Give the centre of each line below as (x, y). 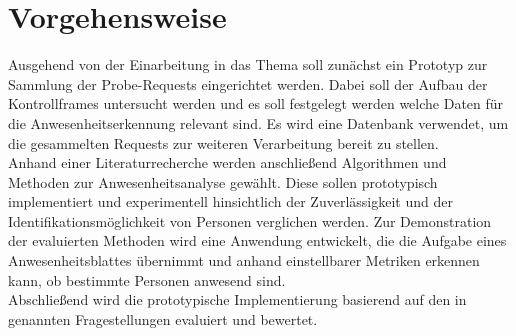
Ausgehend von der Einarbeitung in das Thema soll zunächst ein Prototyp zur (248, 64)
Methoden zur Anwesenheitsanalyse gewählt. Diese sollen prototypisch (223, 181)
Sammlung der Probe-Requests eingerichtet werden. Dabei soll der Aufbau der (248, 83)
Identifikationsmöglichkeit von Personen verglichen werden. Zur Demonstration (250, 220)
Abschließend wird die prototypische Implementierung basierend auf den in (237, 299)
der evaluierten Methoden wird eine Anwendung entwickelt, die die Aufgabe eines (257, 240)
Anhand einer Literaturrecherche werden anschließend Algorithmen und (227, 162)
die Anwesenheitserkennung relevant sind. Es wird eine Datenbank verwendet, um (258, 122)
